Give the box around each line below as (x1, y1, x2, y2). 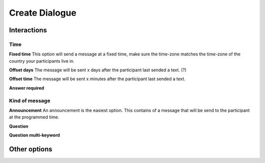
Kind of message (9, 97, 51, 104)
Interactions (9, 26, 47, 34)
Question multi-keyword (9, 132, 60, 138)
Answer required (9, 85, 44, 91)
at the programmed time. (9, 114, 59, 120)
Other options (9, 145, 53, 153)
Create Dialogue (9, 7, 77, 18)
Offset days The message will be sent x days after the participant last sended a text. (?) (9, 67, 186, 73)
